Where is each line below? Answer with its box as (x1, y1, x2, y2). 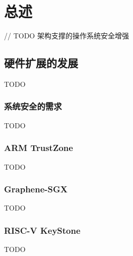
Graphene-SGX (4, 183, 68, 195)
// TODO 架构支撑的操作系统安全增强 (4, 30, 129, 41)
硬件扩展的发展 (4, 55, 78, 71)
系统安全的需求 (4, 100, 62, 113)
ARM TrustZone (4, 141, 73, 154)
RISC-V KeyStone (4, 224, 81, 236)
